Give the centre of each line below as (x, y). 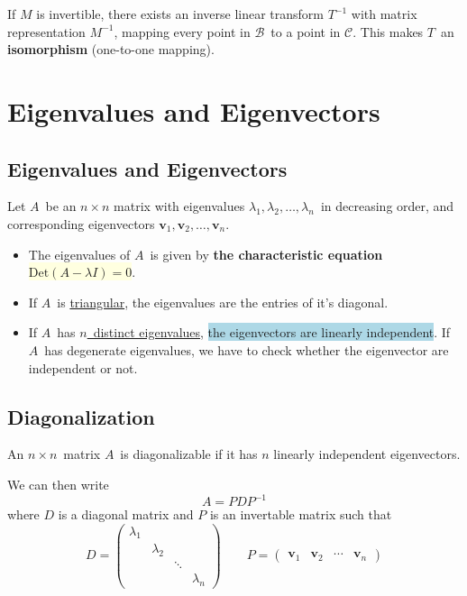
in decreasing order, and (387, 206)
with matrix (384, 14)
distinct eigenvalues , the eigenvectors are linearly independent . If (272, 332)
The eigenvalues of (79, 254)
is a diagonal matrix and (126, 514)
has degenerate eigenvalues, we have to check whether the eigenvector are (247, 349)
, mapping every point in (182, 31)
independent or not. (83, 367)
